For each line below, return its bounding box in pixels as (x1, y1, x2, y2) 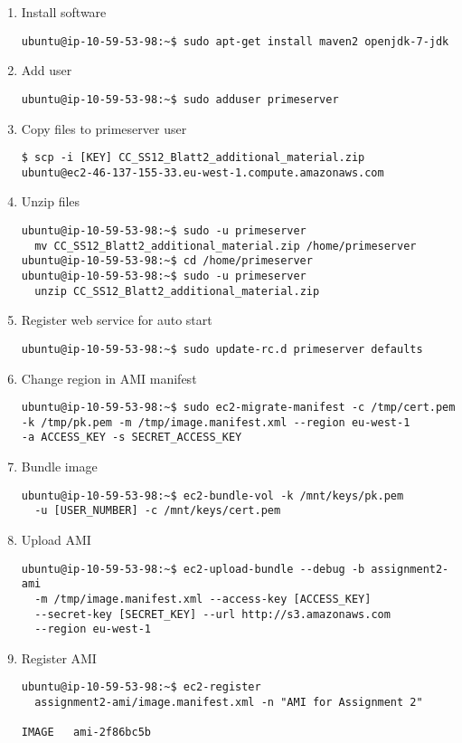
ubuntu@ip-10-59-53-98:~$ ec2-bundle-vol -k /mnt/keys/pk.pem (21, 489, 404, 502)
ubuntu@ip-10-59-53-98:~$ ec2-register (21, 681, 261, 694)
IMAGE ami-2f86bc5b (21, 726, 151, 739)
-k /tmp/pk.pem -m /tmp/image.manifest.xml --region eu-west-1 (21, 415, 410, 429)
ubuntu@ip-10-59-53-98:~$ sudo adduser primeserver (21, 92, 339, 106)
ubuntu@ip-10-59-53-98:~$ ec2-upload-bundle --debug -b (21, 562, 365, 576)
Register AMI (21, 648, 97, 667)
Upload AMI (21, 530, 91, 548)
